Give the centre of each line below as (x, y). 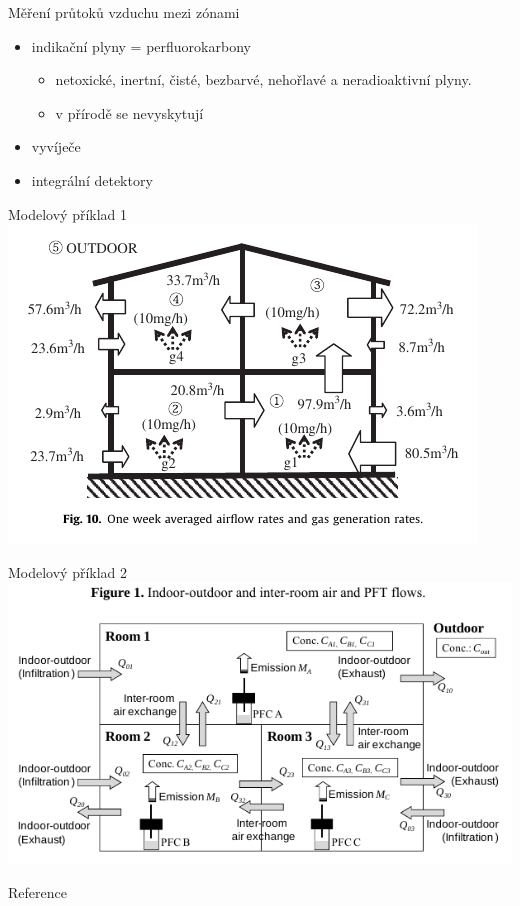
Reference (37, 891)
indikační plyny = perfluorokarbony (141, 45)
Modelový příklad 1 (68, 213)
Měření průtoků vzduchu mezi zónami (124, 12)
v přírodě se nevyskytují (129, 112)
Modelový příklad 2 (68, 571)
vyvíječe (56, 146)
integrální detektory (92, 179)
